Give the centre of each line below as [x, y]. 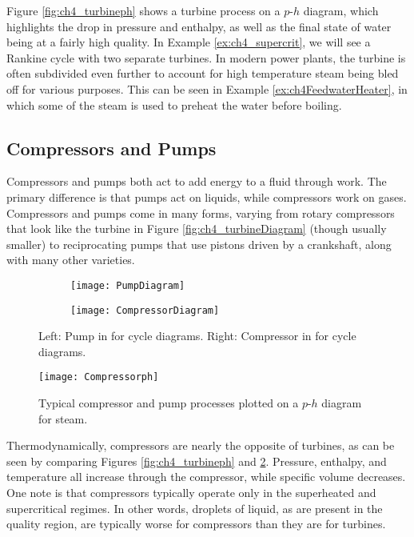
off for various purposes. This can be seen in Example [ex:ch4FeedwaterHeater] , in [207, 88]
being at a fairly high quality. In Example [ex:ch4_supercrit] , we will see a [189, 42]
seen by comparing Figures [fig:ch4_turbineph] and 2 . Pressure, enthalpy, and [197, 461]
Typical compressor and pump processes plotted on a [169, 403]
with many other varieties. [71, 260]
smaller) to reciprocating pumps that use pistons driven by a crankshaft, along [199, 244]
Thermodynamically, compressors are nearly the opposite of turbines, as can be [201, 445]
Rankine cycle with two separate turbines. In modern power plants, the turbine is [206, 57]
